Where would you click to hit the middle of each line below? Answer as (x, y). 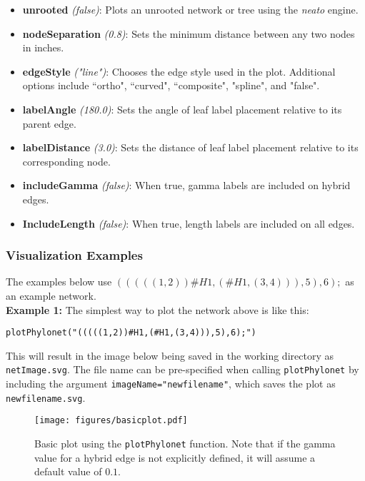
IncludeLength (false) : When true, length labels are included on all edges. (189, 223)
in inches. (43, 47)
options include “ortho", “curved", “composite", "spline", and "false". (171, 85)
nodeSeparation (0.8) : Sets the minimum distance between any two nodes (189, 33)
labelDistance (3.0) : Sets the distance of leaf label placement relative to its (190, 147)
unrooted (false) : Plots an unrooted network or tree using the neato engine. (190, 9)
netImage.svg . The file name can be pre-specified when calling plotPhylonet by (182, 369)
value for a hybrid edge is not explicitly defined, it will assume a (175, 457)
